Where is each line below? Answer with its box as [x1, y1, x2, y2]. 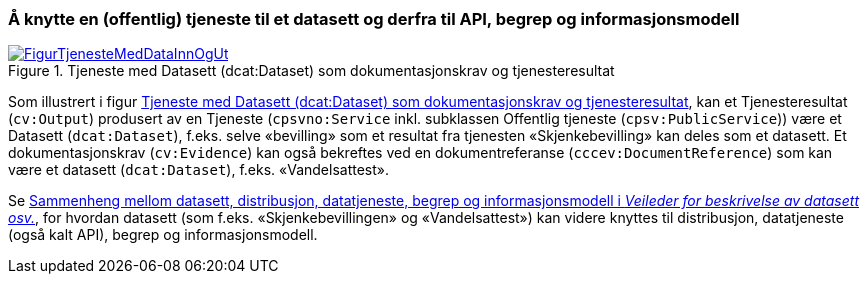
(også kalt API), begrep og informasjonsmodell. [8, 226, 318, 244]
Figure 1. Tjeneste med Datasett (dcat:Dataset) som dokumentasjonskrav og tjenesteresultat [8, 62, 615, 80]
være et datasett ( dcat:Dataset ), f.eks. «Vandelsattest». [8, 161, 389, 179]
